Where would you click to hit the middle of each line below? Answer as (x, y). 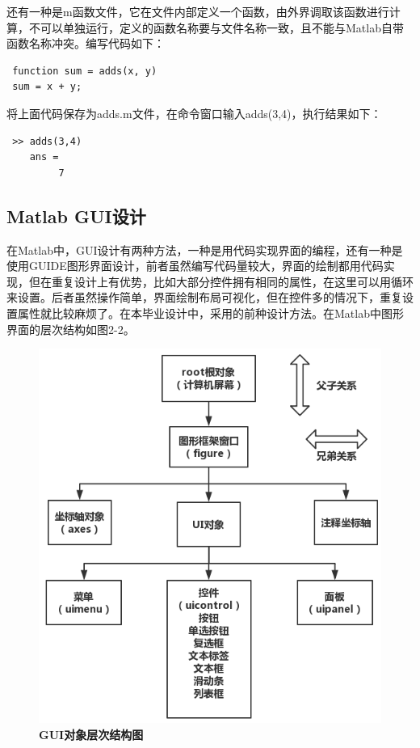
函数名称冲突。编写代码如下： (86, 43)
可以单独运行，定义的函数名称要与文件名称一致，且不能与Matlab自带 (222, 27)
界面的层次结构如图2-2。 (71, 329)
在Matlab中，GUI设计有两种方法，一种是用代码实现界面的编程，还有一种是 (205, 249)
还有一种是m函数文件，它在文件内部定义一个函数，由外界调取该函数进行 (198, 11)
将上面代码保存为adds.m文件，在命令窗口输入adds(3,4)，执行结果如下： (194, 113)
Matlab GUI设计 (76, 216)
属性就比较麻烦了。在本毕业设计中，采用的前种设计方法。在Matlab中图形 (210, 313)
